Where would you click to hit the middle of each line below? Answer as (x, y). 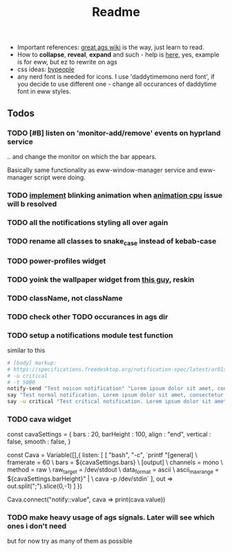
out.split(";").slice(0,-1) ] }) (45, 486)
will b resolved (32, 203)
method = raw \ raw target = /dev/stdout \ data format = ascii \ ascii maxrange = (113, 471)
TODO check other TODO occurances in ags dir (88, 317)
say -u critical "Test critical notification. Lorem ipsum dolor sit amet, (118, 402)
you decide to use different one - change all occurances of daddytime (117, 84)
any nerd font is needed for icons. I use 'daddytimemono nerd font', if (116, 77)
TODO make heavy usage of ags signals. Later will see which (111, 517)
